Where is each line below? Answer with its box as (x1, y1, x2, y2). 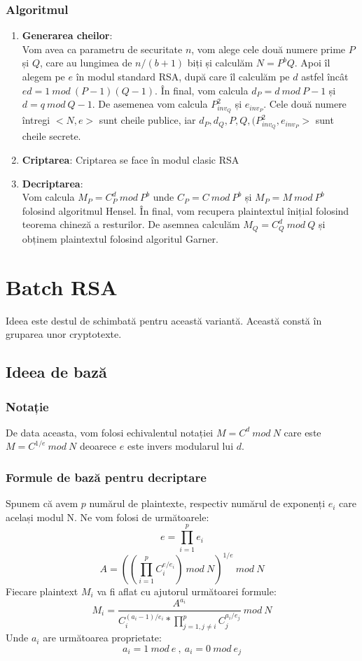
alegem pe (22, 69, 65, 83)
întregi (22, 113, 50, 127)
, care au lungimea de (39, 55, 132, 70)
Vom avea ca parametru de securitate (22, 41, 183, 56)
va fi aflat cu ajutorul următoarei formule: (97, 584, 277, 599)
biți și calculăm (187, 55, 253, 70)
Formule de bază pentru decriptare (6, 468, 207, 485)
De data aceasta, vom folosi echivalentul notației (6, 425, 214, 439)
